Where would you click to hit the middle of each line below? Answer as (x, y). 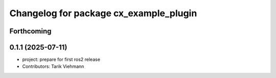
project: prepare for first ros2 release (61, 60)
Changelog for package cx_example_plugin (103, 13)
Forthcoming (30, 31)
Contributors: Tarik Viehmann (53, 66)
